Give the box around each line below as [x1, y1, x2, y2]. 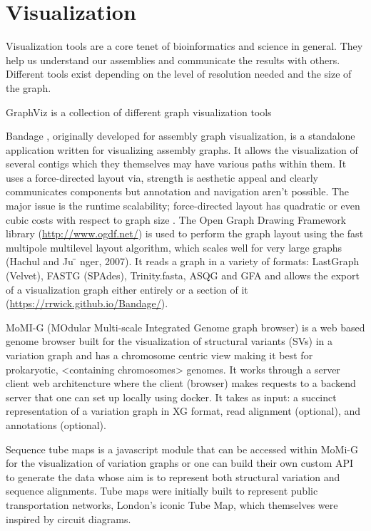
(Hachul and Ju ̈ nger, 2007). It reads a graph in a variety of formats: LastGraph [6, 254, 360, 269]
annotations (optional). [6, 417, 106, 432]
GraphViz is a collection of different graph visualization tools [6, 104, 272, 119]
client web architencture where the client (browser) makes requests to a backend [6, 376, 356, 391]
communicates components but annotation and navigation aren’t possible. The [6, 184, 350, 199]
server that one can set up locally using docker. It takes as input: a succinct [6, 389, 337, 404]
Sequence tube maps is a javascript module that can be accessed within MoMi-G [6, 441, 358, 456]
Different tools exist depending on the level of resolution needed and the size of [6, 66, 352, 81]
